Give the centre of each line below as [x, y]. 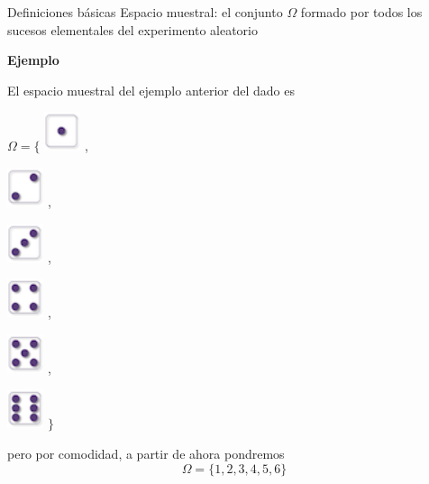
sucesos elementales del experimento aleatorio [132, 29]
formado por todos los [361, 12]
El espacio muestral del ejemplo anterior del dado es [151, 90]
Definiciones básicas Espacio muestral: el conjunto [145, 12]
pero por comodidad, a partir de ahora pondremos [146, 453]
